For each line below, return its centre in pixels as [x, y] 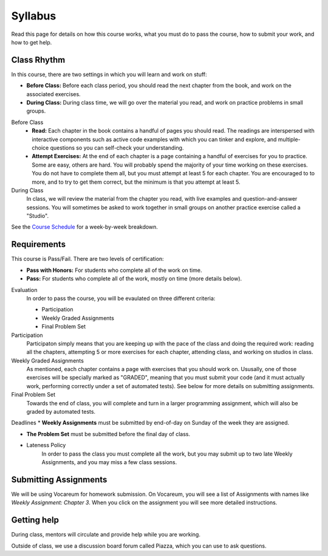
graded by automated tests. [61, 412]
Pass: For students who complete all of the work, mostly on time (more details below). [134, 279]
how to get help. [32, 42]
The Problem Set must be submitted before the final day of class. [108, 434]
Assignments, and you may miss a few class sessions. [109, 462]
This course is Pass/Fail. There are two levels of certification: [87, 259]
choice [40, 148]
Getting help [35, 520]
